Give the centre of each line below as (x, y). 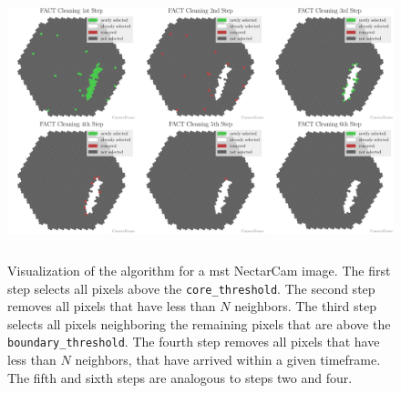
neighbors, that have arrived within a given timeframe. (228, 360)
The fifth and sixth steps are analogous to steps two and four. (180, 377)
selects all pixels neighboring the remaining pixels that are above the (199, 323)
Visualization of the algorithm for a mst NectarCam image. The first (199, 270)
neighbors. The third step (305, 306)
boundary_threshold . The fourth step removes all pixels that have (194, 342)
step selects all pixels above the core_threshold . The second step (191, 288)
